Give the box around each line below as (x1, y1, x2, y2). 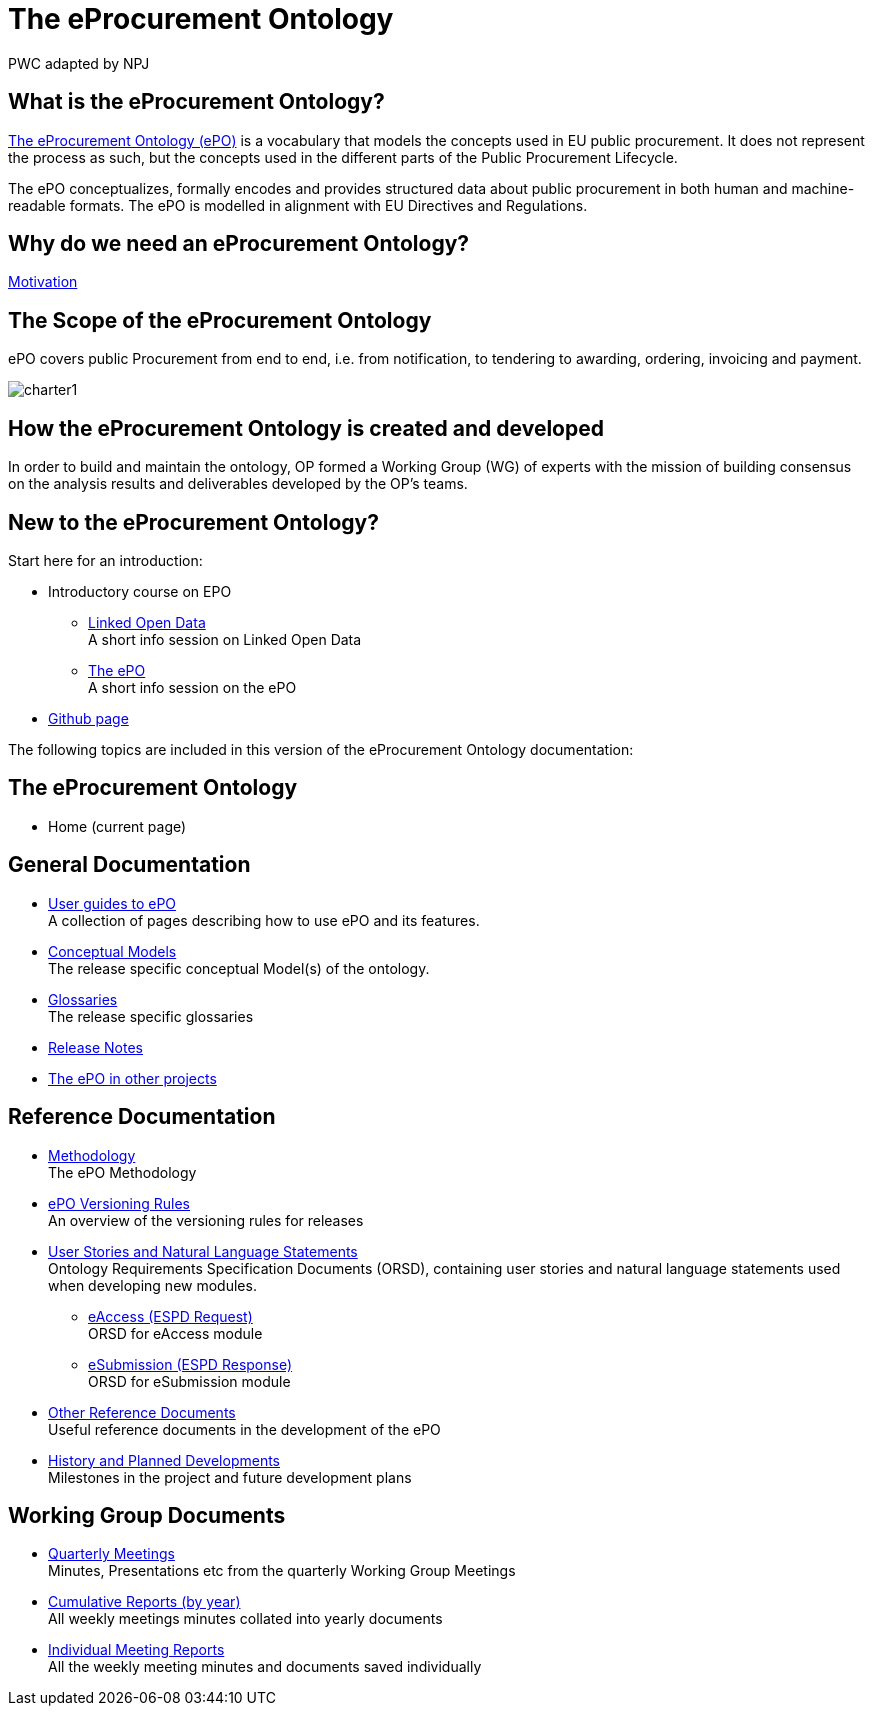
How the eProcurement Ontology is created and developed (8, 415, 604, 441)
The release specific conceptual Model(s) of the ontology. (48, 959, 430, 977)
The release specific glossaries (48, 1007, 254, 1025)
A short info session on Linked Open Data (88, 630, 362, 648)
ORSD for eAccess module (88, 1324, 263, 1342)
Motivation (8, 273, 78, 291)
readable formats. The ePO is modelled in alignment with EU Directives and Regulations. (8, 196, 588, 214)
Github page (48, 709, 129, 727)
